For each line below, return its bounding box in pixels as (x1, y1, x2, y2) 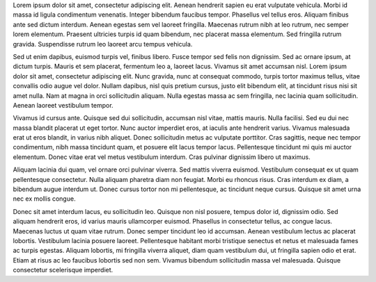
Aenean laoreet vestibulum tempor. (13, 101, 114, 109)
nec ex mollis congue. (13, 194, 76, 203)
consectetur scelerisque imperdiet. (13, 266, 113, 274)
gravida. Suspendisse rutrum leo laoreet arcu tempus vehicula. (13, 40, 193, 48)
